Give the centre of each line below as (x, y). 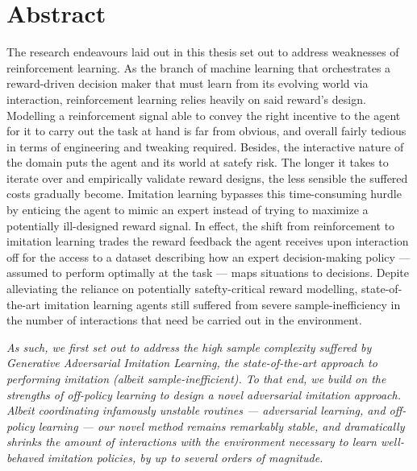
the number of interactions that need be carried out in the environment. (184, 320)
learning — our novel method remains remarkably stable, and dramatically (221, 426)
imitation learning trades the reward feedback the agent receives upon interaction (208, 241)
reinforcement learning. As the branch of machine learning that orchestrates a (199, 67)
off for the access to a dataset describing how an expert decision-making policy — (208, 256)
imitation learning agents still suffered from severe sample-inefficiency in (222, 304)
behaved (25, 457)
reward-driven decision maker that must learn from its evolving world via (188, 83)
